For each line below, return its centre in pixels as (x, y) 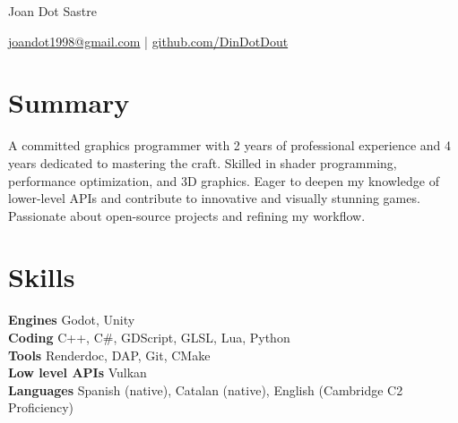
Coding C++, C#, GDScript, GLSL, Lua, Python (149, 337)
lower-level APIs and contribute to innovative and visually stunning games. (214, 198)
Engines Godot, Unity (72, 320)
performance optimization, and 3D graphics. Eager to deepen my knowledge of (224, 180)
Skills (42, 277)
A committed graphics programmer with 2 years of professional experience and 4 (230, 145)
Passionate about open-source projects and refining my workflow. (187, 215)
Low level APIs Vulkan (78, 372)
